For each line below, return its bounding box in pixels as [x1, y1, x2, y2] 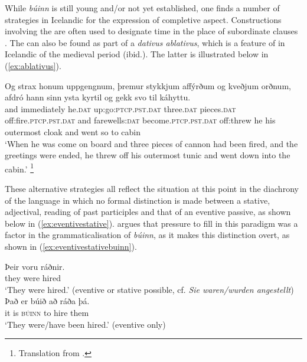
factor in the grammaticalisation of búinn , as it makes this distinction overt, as [5, 229, 290, 241]
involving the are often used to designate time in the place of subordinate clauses [5, 25, 298, 37]
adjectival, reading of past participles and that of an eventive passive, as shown [5, 206, 291, 218]
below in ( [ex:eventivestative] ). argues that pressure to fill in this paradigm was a [5, 217, 298, 229]
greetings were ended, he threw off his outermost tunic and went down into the [5, 149, 290, 161]
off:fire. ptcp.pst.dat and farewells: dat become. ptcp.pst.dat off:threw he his [5, 114, 276, 126]
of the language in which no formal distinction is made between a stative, [5, 194, 270, 206]
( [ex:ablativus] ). [5, 59, 61, 71]
